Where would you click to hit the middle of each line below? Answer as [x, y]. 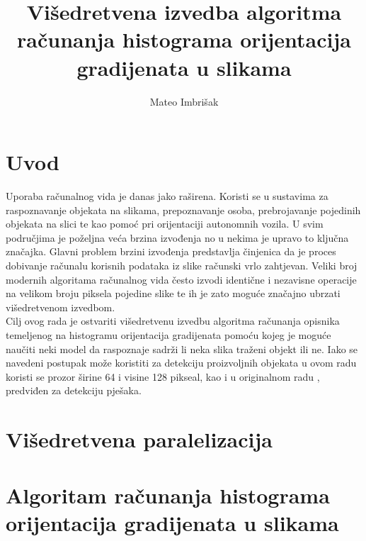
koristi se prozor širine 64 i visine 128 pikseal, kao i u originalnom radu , [163, 376]
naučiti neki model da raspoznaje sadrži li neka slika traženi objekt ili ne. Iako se [182, 348]
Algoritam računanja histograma [168, 495]
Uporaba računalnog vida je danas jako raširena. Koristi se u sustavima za [167, 196]
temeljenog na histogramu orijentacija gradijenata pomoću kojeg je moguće [168, 334]
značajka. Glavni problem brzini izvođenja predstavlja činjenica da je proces [171, 251]
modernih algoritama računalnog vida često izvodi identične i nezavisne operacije [181, 279]
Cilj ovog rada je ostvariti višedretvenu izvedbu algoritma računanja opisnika [173, 321]
